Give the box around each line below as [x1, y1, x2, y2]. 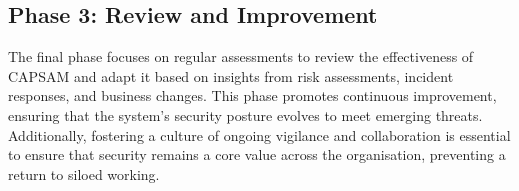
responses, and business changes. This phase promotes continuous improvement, [8, 85, 497, 106]
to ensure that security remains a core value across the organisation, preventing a [8, 144, 506, 165]
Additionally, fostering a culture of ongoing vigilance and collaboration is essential [8, 124, 511, 145]
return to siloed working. [8, 163, 160, 184]
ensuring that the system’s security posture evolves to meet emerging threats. [8, 104, 483, 125]
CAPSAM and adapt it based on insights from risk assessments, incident [8, 65, 454, 86]
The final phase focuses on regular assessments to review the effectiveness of [8, 46, 474, 67]
